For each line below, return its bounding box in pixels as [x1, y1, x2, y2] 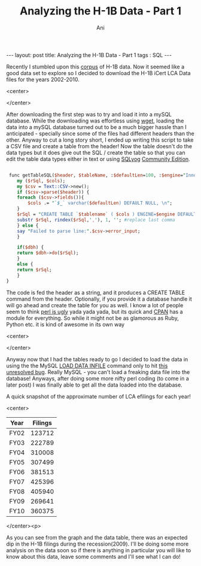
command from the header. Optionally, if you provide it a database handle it [6, 295, 193, 303]
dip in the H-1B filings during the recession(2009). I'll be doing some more [6, 540, 189, 547]
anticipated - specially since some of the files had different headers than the [6, 130, 194, 137]
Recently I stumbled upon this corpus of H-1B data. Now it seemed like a [6, 63, 185, 70]
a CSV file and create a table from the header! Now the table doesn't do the [6, 142, 193, 149]
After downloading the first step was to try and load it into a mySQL [6, 110, 172, 118]
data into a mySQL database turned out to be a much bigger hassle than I [6, 123, 187, 130]
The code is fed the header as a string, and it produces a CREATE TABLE [6, 289, 185, 296]
